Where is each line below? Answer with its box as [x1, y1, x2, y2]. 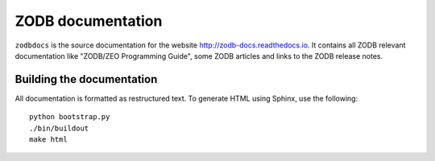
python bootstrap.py [29, 113, 110, 122]
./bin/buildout [29, 123, 89, 133]
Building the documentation [14, 72, 158, 86]
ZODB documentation [14, 12, 163, 30]
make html [29, 135, 68, 144]
